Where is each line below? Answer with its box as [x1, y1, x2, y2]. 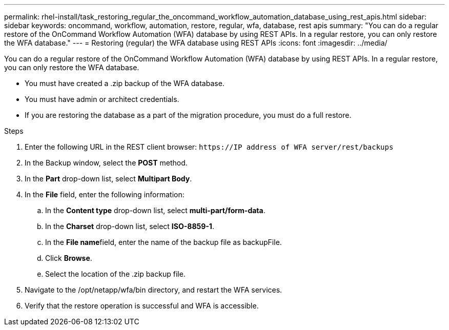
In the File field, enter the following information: [25, 190, 185, 199]
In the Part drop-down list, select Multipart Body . [25, 174, 192, 183]
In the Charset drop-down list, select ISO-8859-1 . [45, 222, 214, 231]
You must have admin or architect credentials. [25, 95, 179, 104]
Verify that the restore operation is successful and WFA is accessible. [25, 301, 259, 310]
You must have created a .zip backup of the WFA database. [25, 79, 224, 88]
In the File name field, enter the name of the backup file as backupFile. [45, 238, 282, 246]
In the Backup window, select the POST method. [25, 158, 188, 167]
